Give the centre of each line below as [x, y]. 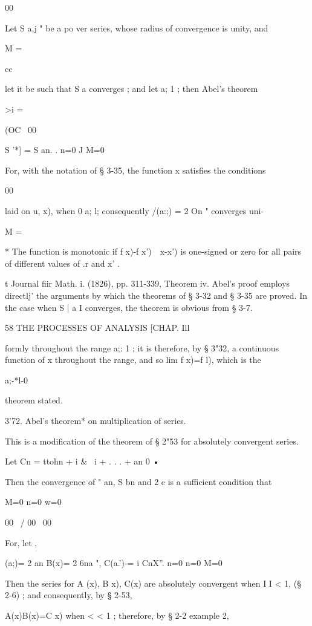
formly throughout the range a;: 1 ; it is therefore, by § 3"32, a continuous [142, 347]
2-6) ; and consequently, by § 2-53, [69, 595]
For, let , [21, 542]
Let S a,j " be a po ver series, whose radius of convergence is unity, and [137, 28]
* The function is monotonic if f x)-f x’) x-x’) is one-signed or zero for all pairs [153, 251]
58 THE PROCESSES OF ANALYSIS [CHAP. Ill [97, 328]
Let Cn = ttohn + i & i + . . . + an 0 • [82, 461]
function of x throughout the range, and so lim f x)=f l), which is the [133, 360]
